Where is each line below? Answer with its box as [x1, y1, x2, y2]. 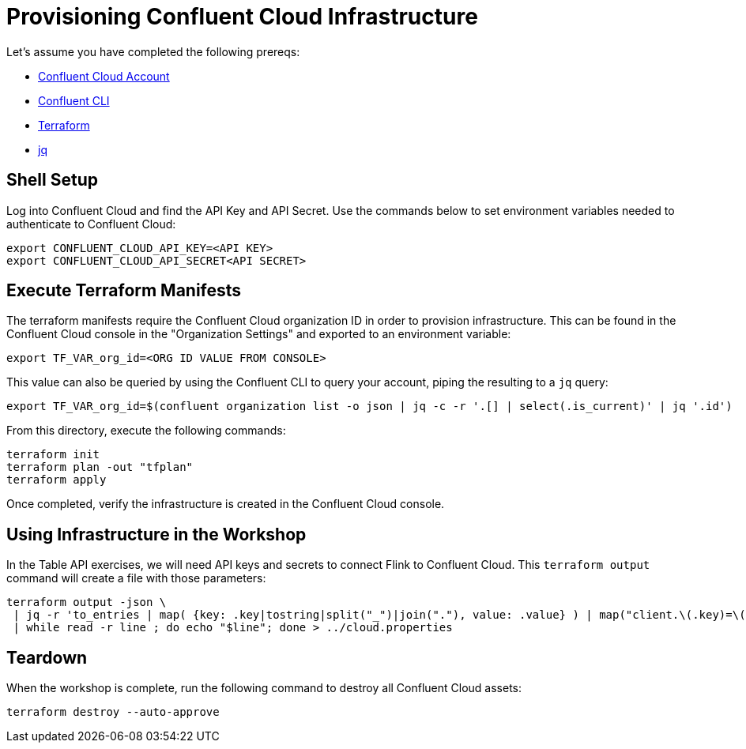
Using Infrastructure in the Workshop [6, 524, 307, 544]
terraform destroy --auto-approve [6, 706, 220, 719]
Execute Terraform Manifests [6, 280, 242, 301]
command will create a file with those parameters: [6, 571, 266, 585]
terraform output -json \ [6, 596, 167, 609]
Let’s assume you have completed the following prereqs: [6, 44, 300, 58]
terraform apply [6, 473, 107, 487]
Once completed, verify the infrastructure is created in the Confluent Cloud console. [6, 497, 445, 511]
